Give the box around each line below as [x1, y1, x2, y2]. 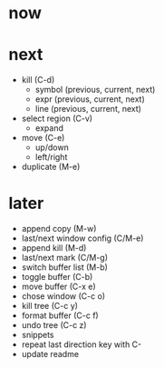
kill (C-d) [21, 75, 55, 85]
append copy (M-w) [21, 224, 97, 234]
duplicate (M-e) [21, 162, 81, 173]
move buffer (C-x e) [21, 281, 96, 293]
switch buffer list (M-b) [21, 262, 108, 273]
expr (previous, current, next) [34, 94, 146, 104]
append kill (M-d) [21, 243, 87, 254]
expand [34, 123, 64, 134]
